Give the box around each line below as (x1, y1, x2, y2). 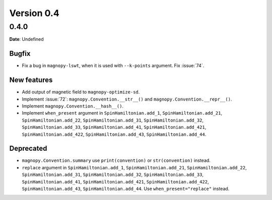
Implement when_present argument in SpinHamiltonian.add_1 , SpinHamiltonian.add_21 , (22, 110, 223, 116)
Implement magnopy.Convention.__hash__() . (22, 103, 123, 109)
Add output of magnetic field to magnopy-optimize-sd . (22, 89, 140, 95)
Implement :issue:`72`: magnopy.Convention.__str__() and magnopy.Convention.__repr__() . (22, 96, 232, 102)
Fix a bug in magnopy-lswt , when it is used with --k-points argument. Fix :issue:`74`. (22, 63, 205, 69)
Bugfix (9, 49, 31, 58)
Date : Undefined (9, 36, 44, 42)
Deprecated (9, 144, 47, 153)
